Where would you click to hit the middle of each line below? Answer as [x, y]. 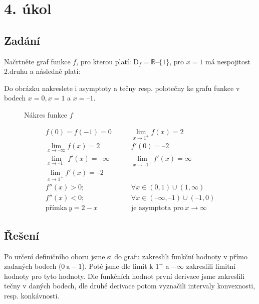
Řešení [22, 235]
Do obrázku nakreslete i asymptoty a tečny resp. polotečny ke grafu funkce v [122, 88]
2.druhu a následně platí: [42, 71]
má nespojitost [228, 61]
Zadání [22, 40]
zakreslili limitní [211, 266]
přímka [56, 208]
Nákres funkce [46, 114]
